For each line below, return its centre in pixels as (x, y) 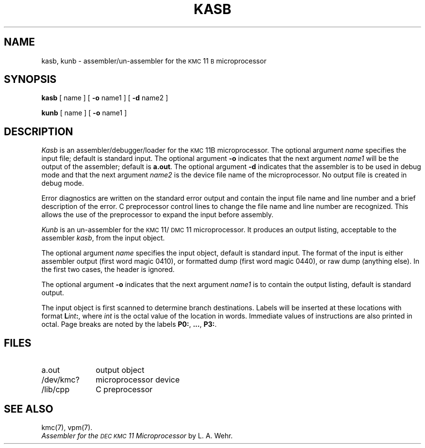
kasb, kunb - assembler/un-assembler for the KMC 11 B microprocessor (154, 61)
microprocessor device (138, 380)
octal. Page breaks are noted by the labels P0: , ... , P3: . (129, 324)
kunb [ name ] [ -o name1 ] (84, 113)
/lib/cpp (56, 390)
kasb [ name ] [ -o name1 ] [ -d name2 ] (105, 98)
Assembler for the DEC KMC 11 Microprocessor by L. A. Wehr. (137, 435)
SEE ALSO (29, 409)
